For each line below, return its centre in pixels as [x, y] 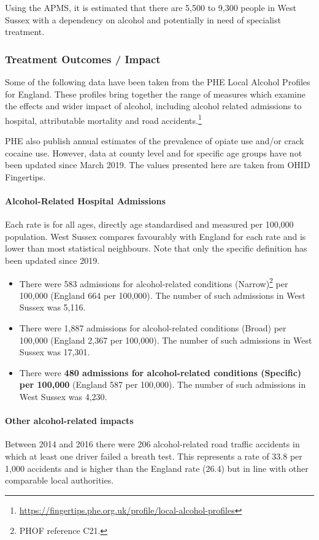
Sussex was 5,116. [52, 307]
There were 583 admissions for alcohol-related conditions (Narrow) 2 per [154, 282]
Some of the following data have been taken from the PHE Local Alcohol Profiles [158, 82]
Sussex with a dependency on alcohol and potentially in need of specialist [143, 19]
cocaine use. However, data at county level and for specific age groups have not [154, 152]
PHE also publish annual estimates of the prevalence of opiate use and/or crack [155, 141]
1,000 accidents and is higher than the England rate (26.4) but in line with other [157, 468]
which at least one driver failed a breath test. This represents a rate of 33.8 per [154, 456]
